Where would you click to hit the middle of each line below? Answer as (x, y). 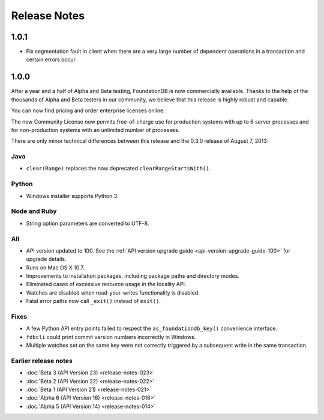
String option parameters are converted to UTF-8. (88, 223)
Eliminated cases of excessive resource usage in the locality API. (106, 284)
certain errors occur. (52, 59)
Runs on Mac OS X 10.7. (55, 268)
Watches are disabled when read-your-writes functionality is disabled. (113, 292)
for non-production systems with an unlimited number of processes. (95, 130)
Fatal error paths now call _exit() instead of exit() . (94, 301)
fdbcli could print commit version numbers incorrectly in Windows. (111, 337)
